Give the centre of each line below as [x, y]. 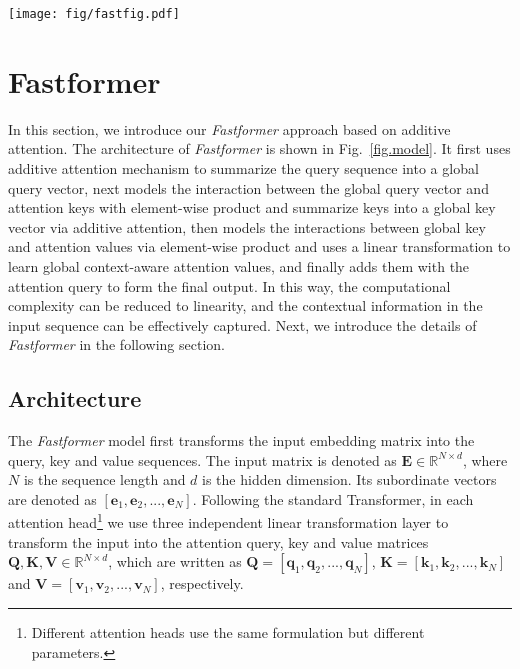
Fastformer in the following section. [116, 344]
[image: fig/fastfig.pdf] [94, 14]
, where [485, 459]
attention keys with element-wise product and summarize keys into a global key [252, 207]
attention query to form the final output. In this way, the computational [229, 285]
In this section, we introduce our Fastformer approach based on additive [229, 128]
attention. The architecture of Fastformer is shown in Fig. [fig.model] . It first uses [259, 148]
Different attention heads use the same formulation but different [228, 631]
